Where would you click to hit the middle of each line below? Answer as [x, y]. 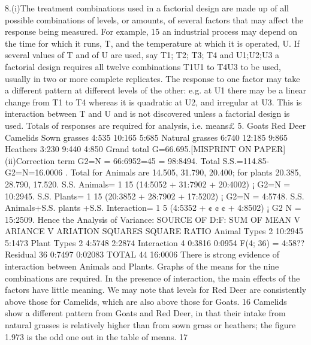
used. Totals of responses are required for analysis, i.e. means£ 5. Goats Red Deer [155, 125]
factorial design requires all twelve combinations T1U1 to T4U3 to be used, [143, 66]
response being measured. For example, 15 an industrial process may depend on [151, 31]
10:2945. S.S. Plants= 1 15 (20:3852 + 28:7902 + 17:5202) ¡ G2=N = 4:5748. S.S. [155, 196]
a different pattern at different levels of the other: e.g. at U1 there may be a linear [156, 90]
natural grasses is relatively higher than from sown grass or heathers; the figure [150, 325]
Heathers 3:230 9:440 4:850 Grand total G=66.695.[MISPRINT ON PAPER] [145, 149]
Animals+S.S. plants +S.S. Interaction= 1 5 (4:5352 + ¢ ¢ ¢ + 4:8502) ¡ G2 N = [153, 208]
